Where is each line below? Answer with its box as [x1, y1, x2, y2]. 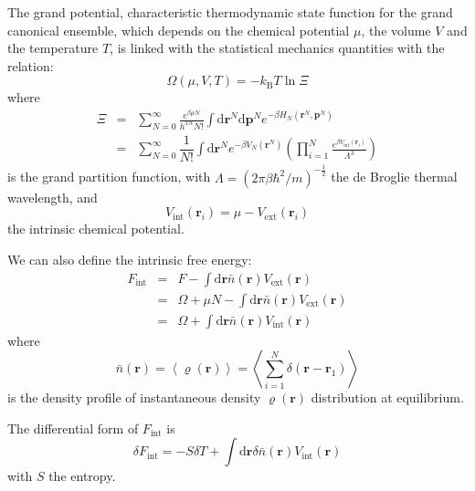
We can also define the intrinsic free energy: [7, 249, 252, 268]
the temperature [7, 38, 99, 57]
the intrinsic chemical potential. [7, 219, 185, 238]
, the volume [361, 20, 431, 39]
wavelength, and [7, 187, 98, 206]
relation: [7, 56, 54, 75]
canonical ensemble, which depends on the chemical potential [7, 20, 350, 39]
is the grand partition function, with [7, 167, 211, 186]
